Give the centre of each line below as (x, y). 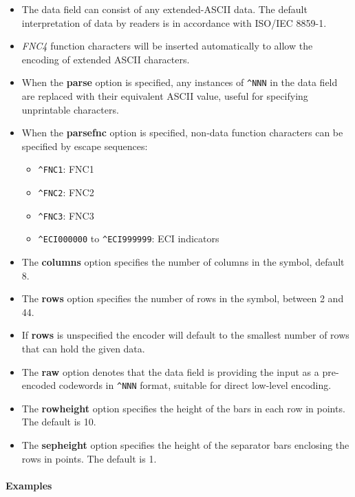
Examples (29, 485)
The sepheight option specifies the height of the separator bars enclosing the (185, 445)
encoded (39, 385)
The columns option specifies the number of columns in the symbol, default (183, 262)
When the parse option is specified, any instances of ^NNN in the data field (180, 82)
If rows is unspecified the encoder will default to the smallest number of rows (185, 335)
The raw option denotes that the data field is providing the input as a (170, 371)
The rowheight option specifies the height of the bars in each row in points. (183, 408)
